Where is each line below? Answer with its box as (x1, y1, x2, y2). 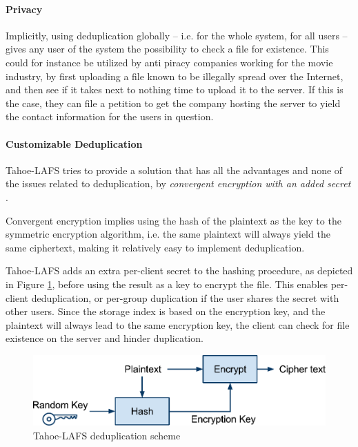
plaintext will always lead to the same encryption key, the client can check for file (6, 317, 350, 332)
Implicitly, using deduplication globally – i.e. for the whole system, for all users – (6, 28, 348, 42)
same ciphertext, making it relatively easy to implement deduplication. (6, 240, 305, 254)
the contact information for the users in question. (6, 109, 214, 124)
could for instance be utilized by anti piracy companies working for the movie (6, 55, 333, 69)
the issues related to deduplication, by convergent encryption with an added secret (6, 176, 351, 191)
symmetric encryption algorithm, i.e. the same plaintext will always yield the (6, 227, 330, 241)
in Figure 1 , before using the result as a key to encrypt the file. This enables (6, 276, 328, 291)
